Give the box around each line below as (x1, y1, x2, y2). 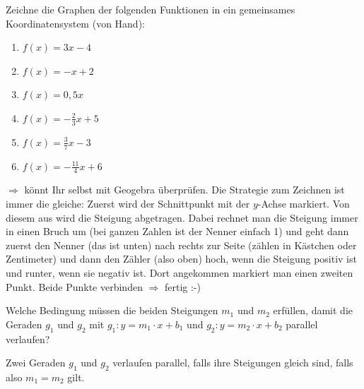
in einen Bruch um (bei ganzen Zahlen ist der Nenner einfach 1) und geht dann (6, 224, 349, 239)
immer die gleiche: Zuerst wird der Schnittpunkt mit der (6, 196, 250, 211)
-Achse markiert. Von (257, 196, 350, 211)
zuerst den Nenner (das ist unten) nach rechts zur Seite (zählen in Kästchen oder (6, 237, 357, 252)
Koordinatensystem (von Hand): (6, 16, 145, 30)
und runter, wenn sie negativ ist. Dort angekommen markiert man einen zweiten (6, 265, 353, 280)
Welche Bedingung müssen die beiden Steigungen (6, 303, 218, 318)
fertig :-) (165, 279, 201, 294)
